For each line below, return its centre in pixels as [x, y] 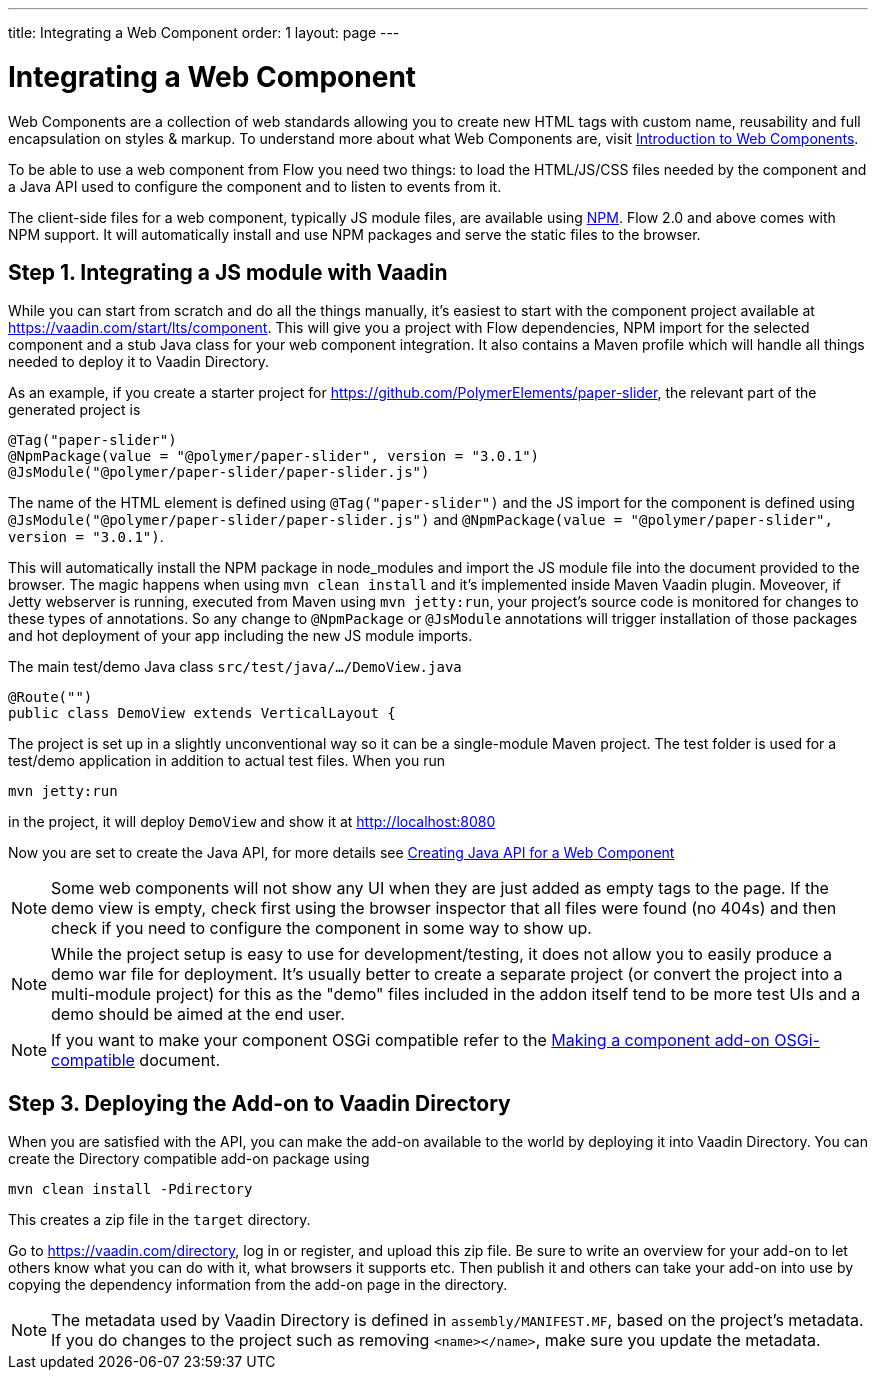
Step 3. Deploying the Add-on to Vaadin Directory [259, 1103]
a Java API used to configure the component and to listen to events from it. [255, 186]
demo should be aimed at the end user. [198, 1014]
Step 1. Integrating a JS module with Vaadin [228, 272]
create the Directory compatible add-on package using [189, 1159]
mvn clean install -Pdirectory [130, 1189]
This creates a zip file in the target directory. [159, 1220]
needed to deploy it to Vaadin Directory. [139, 362]
